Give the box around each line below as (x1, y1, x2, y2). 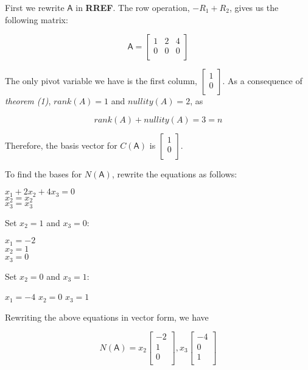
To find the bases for (5, 167, 82, 180)
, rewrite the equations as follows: (111, 167, 237, 180)
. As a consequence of (222, 74, 303, 87)
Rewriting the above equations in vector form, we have (5, 310, 209, 323)
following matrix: (5, 13, 68, 26)
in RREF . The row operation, (75, 1, 190, 13)
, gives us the (229, 1, 279, 13)
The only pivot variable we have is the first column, (5, 74, 197, 87)
